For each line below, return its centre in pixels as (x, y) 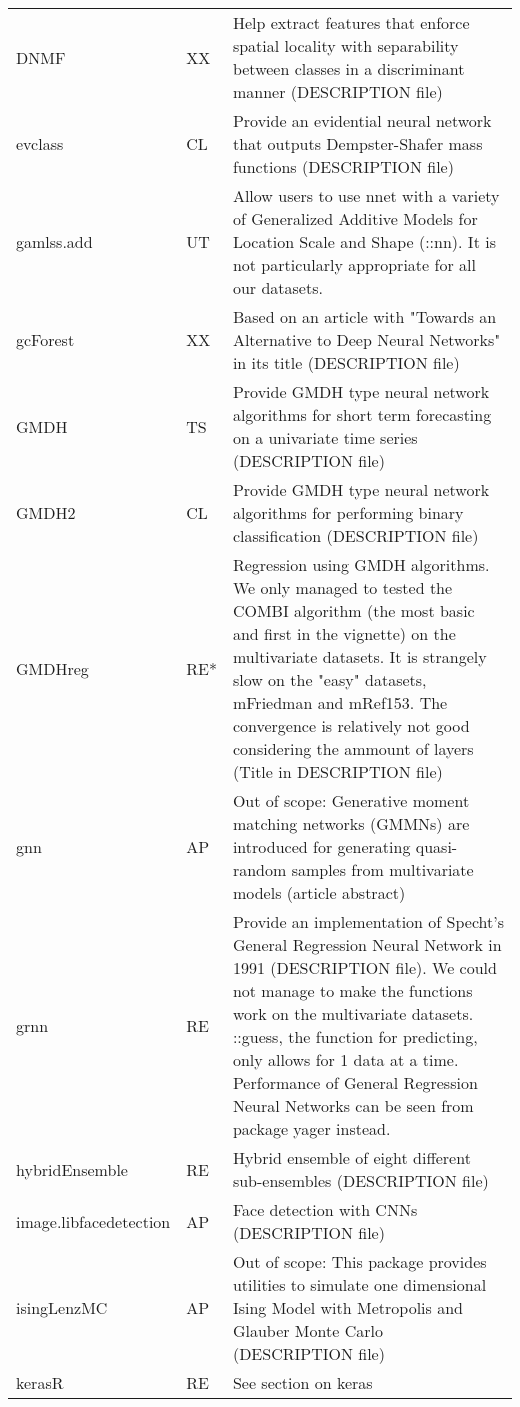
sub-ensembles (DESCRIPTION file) (360, 1180)
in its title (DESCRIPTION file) (346, 362)
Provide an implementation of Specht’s (368, 921)
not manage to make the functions (352, 990)
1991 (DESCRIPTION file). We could (364, 967)
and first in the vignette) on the (344, 633)
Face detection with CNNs (325, 1209)
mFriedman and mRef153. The (340, 702)
